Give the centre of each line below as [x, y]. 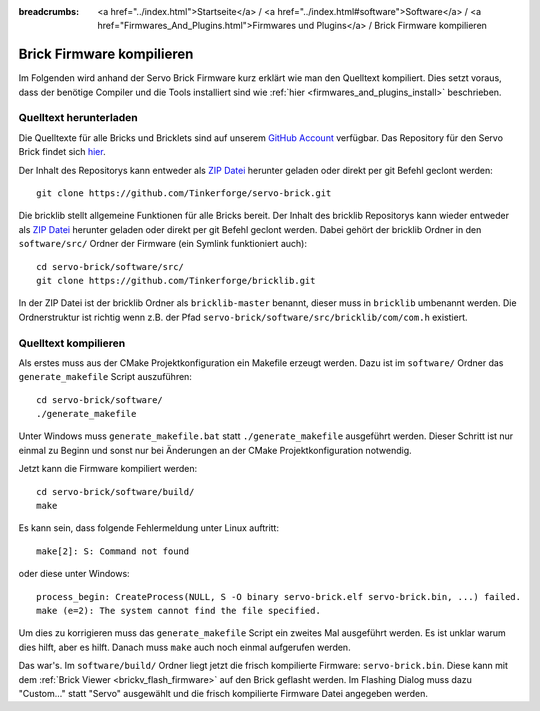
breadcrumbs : [49, 11]
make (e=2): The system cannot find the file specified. [179, 610]
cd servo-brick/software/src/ [110, 266]
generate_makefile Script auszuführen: [105, 377]
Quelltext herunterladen [78, 118]
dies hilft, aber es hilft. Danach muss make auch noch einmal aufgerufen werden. [184, 647]
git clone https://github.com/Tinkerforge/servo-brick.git [184, 193]
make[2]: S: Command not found [113, 551]
